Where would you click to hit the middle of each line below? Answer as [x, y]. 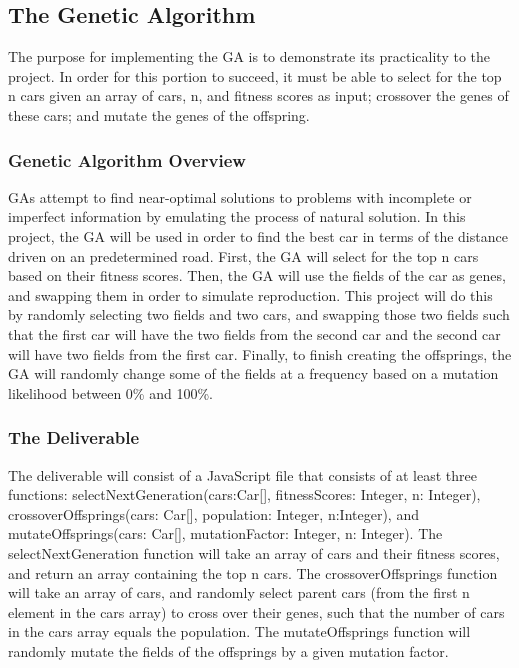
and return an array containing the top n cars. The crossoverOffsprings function [253, 572]
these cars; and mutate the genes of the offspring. [159, 114]
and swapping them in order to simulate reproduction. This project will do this [250, 294]
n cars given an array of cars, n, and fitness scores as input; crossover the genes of [258, 95]
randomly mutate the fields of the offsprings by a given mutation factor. [228, 650]
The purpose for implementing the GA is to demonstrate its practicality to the [249, 56]
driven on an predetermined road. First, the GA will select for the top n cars [243, 255]
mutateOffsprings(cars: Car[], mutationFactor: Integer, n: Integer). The [225, 533]
